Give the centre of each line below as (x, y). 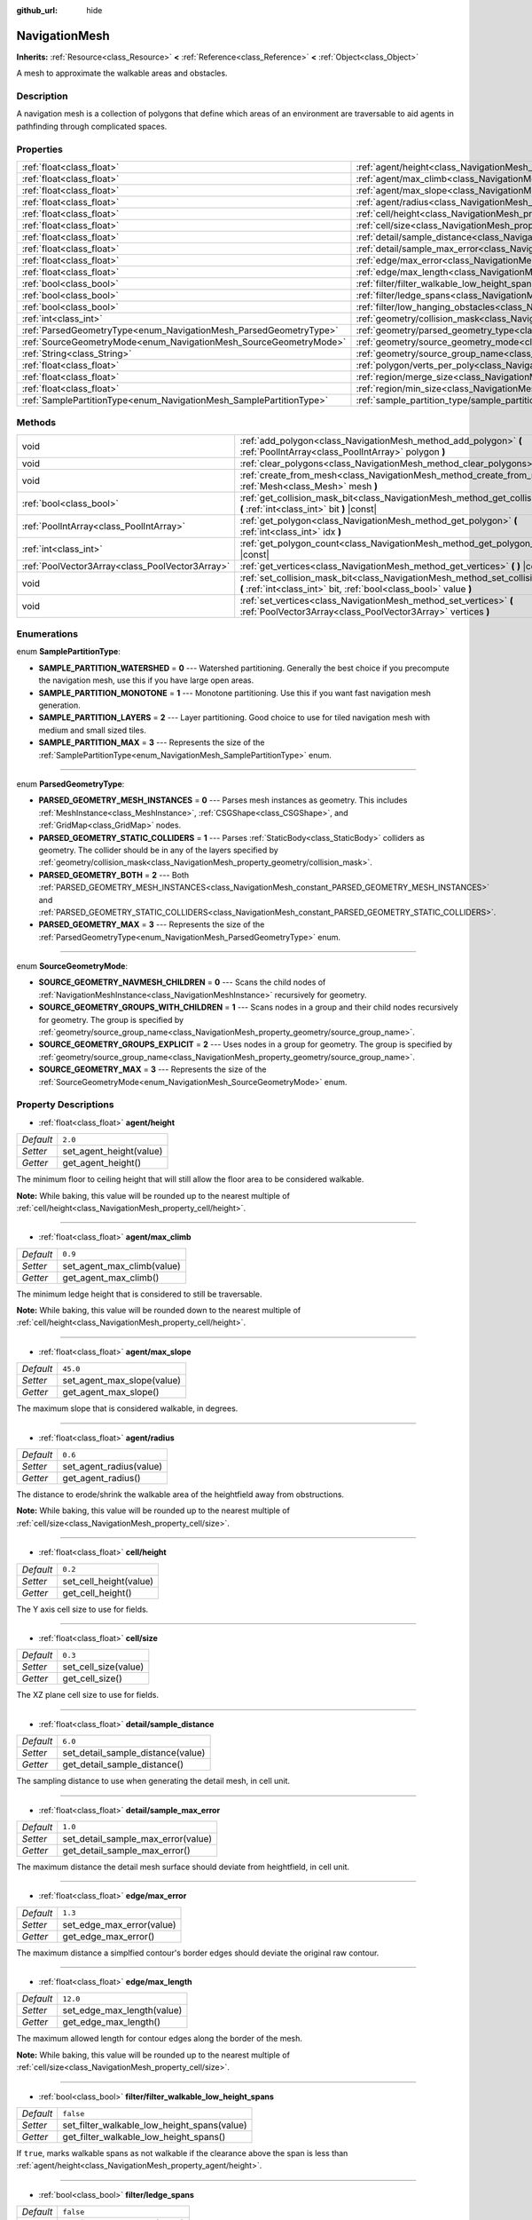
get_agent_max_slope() (111, 1392)
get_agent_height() (102, 1163)
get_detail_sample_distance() (123, 1764)
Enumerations (47, 634)
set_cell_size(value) (103, 1667)
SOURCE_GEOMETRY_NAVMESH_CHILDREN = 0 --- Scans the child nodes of (182, 982)
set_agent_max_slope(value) (122, 1381)
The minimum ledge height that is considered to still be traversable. (139, 1294)
